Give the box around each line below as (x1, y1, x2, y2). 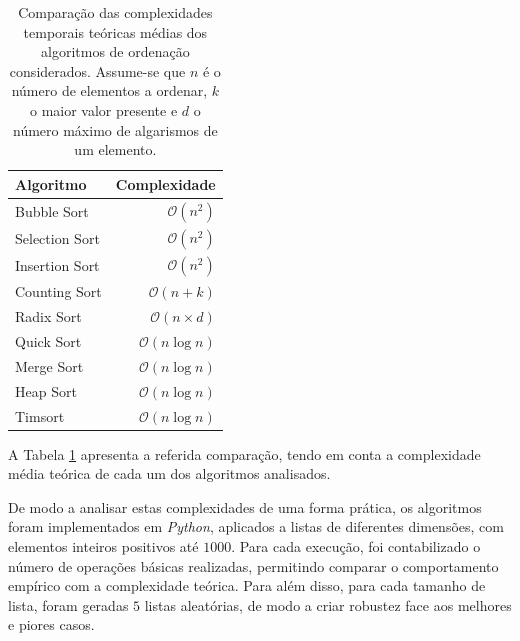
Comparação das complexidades (18, 2, 213, 22)
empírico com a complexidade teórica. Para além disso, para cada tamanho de (8, 575, 486, 596)
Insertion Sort (15, 255, 100, 276)
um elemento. (74, 139, 157, 160)
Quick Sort (15, 331, 82, 352)
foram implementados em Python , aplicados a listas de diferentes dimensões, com (8, 516, 504, 537)
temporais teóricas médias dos (23, 21, 208, 42)
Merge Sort (15, 355, 84, 376)
